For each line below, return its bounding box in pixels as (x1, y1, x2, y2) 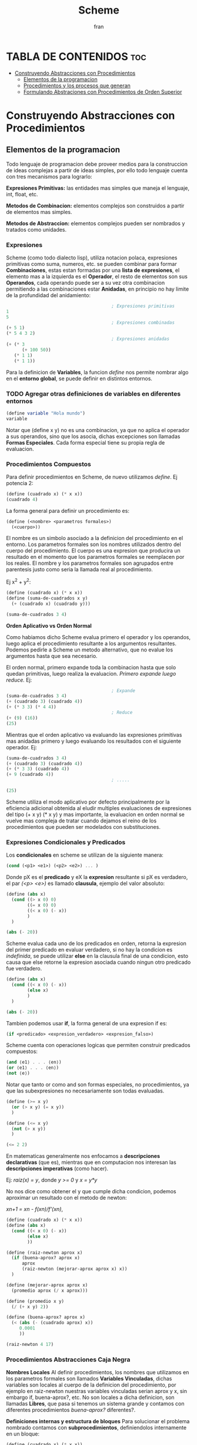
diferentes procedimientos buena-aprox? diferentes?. (6, 1407, 136, 1414)
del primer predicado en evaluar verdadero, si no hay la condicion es (6, 946, 173, 953)
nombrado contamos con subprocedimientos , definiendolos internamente (6, 1424, 187, 1431)
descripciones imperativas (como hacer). (6, 1165, 109, 1172)
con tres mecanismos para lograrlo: (6, 173, 92, 180)
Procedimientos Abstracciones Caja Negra (6, 1355, 131, 1364)
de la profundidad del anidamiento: (6, 291, 91, 298)
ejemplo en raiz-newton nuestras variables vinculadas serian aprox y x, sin (6, 1388, 187, 1395)
